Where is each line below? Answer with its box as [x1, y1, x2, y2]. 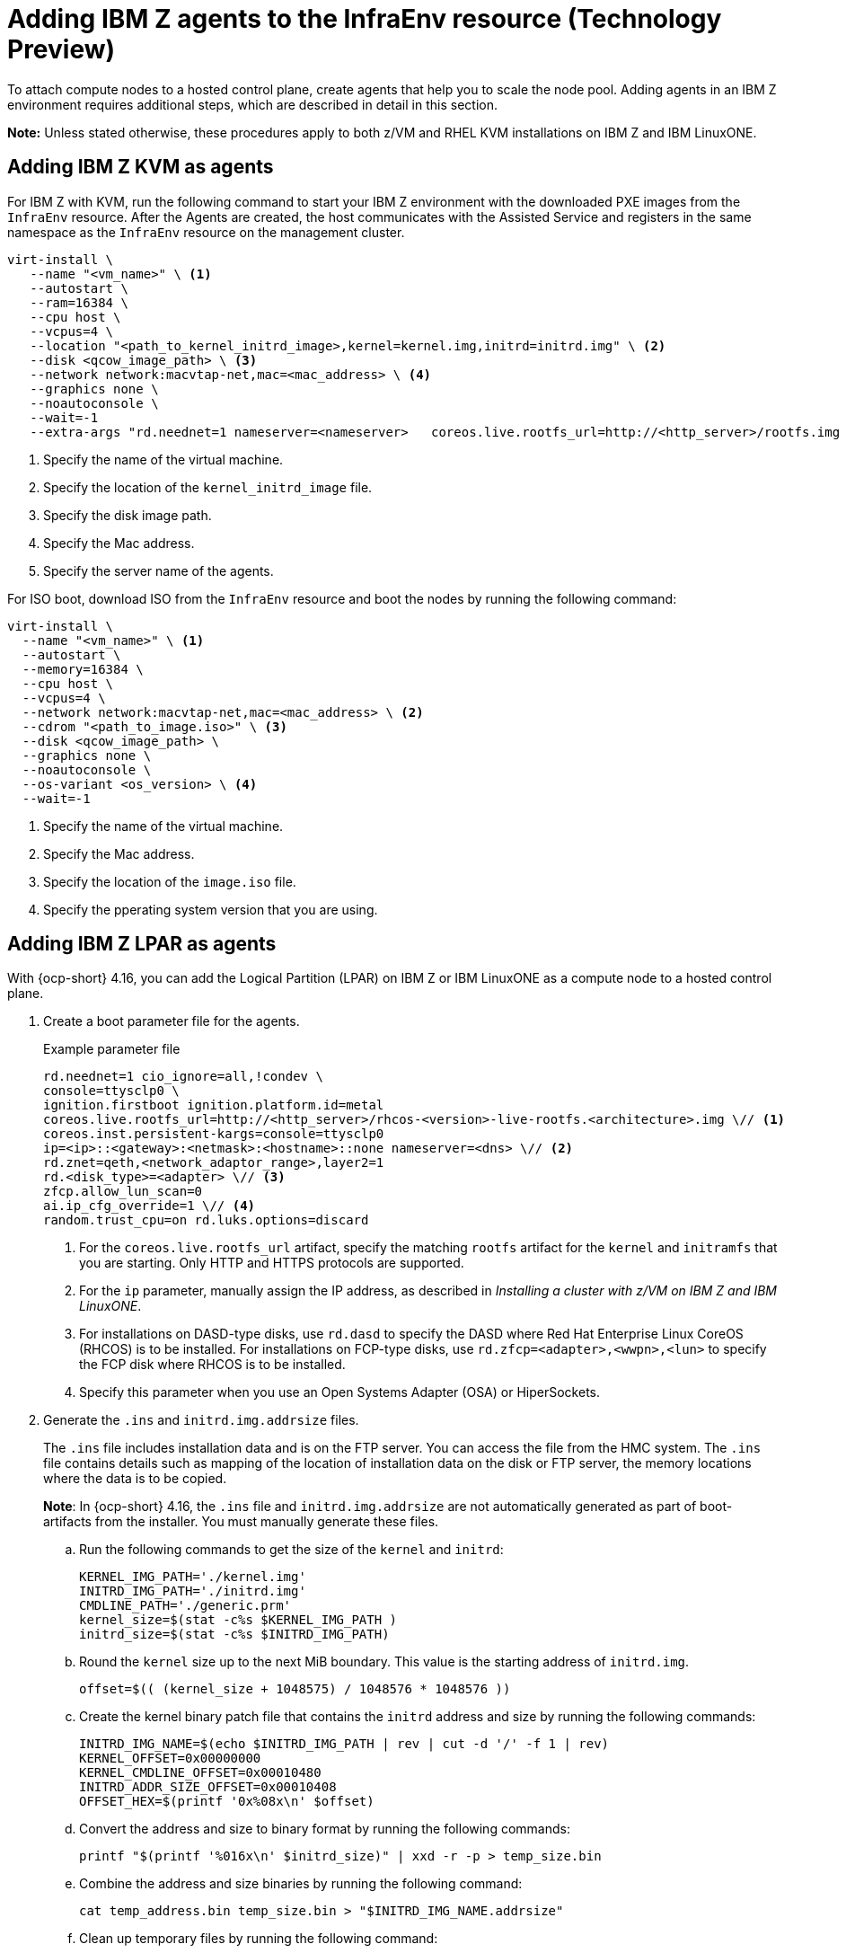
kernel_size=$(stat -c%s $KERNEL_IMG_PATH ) [79, 1613, 398, 1628]
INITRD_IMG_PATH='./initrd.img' [79, 1584, 306, 1599]
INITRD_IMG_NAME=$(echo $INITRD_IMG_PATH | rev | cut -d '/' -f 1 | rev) [79, 1736, 610, 1752]
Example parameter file [43, 1041, 181, 1057]
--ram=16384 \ [30, 295, 128, 310]
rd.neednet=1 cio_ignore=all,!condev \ [43, 1069, 323, 1084]
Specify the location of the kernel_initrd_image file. [43, 479, 373, 495]
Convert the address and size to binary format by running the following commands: [79, 1821, 570, 1837]
